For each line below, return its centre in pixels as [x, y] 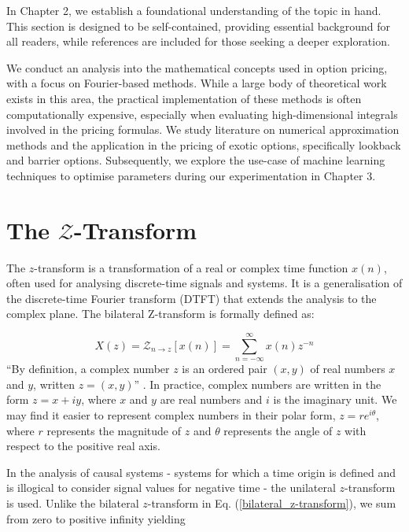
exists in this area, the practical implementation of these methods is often [184, 98]
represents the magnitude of [114, 430]
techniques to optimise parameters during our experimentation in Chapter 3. [191, 175]
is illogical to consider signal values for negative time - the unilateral [171, 488]
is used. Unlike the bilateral [73, 502]
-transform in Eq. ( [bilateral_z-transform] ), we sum [272, 502]
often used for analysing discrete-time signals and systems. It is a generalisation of [204, 283]
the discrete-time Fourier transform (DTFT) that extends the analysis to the [192, 298]
